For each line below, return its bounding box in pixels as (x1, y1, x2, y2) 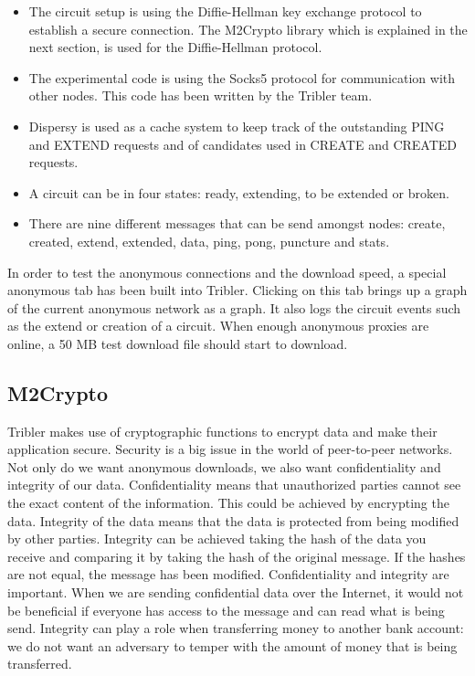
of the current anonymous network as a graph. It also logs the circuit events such (7, 298, 461, 317)
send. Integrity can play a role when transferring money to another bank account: (7, 618, 464, 638)
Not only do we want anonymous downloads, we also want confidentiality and (7, 457, 441, 476)
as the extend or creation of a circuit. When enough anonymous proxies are (7, 316, 429, 335)
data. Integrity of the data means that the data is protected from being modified (7, 511, 459, 530)
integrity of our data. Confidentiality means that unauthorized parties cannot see (7, 475, 461, 494)
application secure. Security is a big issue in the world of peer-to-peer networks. (7, 439, 453, 459)
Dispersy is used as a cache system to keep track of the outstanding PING (28, 116, 445, 135)
